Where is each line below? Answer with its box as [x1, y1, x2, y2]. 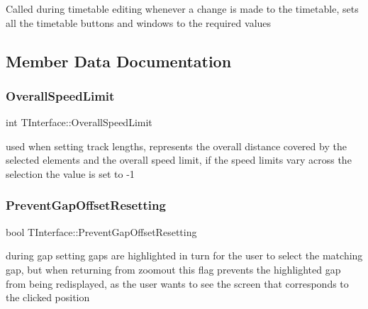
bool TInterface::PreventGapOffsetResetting [6, 224, 197, 239]
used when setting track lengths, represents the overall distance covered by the [6, 138, 347, 153]
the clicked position [6, 290, 90, 305]
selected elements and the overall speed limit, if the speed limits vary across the [6, 152, 352, 167]
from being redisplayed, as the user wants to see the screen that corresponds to [6, 276, 349, 291]
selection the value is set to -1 [6, 166, 135, 181]
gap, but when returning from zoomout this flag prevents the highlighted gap [6, 262, 341, 276]
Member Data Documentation [6, 50, 232, 72]
